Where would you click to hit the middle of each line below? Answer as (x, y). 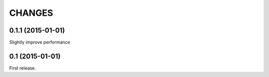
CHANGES (31, 13)
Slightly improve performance (40, 42)
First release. (23, 68)
